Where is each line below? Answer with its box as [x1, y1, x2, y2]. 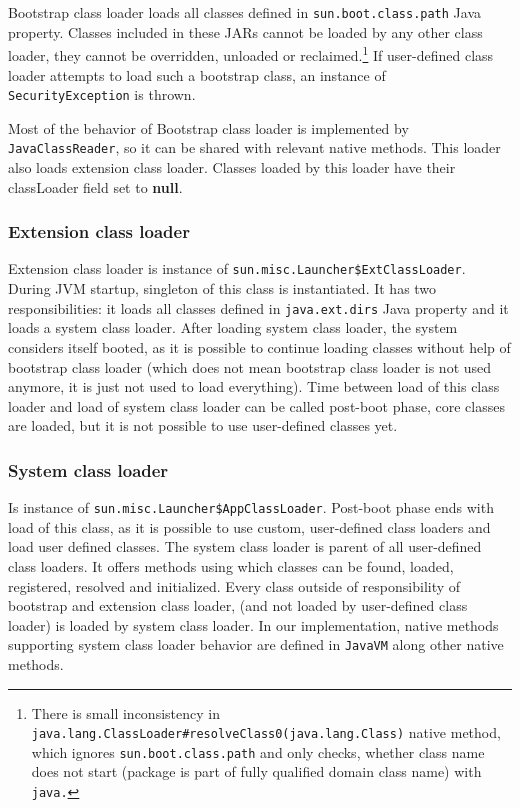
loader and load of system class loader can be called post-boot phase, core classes [8, 395, 505, 416]
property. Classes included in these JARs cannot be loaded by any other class [8, 21, 483, 42]
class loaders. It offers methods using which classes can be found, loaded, [8, 555, 454, 576]
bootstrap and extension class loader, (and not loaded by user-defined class [8, 595, 468, 616]
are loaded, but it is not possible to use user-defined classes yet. [8, 415, 398, 436]
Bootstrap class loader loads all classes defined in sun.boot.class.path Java [8, 2, 482, 22]
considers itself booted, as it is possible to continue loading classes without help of [8, 336, 511, 357]
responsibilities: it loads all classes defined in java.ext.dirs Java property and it [8, 297, 509, 318]
